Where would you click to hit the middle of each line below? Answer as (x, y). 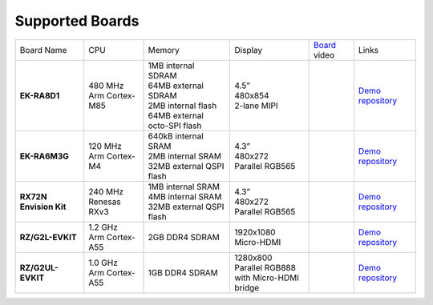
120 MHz (105, 146)
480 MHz (106, 86)
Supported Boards (77, 21)
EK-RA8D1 (40, 95)
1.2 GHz (103, 227)
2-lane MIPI (256, 106)
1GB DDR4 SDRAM (183, 272)
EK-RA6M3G (45, 156)
